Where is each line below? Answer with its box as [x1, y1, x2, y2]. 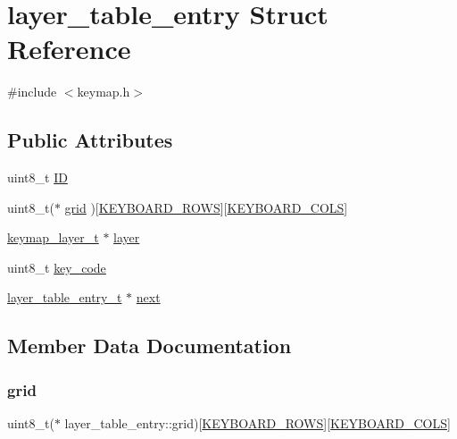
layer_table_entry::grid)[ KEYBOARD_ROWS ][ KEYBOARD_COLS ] [64, 414, 451, 433]
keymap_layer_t [7, 228, 99, 247]
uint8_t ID [7, 168, 68, 187]
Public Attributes [7, 126, 173, 154]
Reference [7, 30, 131, 67]
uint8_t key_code [7, 257, 106, 276]
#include [7, 82, 57, 101]
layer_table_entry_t [7, 288, 122, 307]
